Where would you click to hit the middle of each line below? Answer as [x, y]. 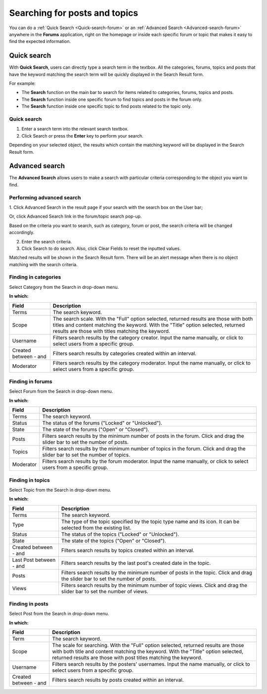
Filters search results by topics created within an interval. [128, 550]
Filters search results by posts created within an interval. [118, 680]
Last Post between [34, 560]
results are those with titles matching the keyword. [111, 331]
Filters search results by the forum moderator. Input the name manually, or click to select [145, 462]
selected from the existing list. [96, 528]
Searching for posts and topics [74, 13]
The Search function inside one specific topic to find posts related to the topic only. [107, 106]
